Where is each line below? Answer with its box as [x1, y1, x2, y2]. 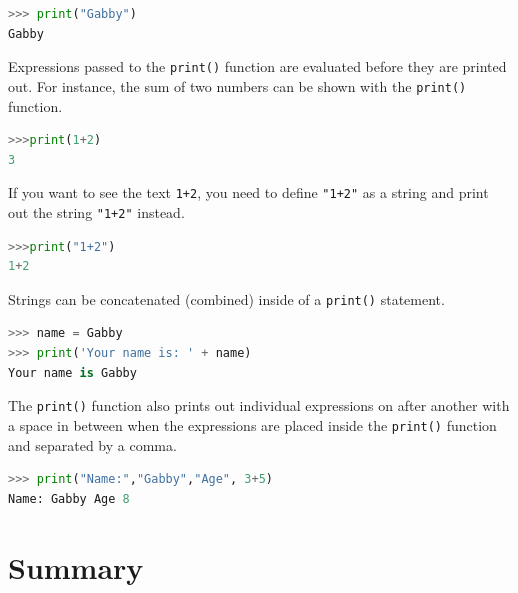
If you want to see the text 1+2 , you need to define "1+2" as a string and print [8, 182, 489, 203]
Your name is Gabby [8, 365, 137, 380]
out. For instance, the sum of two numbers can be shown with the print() [8, 75, 467, 96]
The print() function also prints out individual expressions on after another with [8, 395, 510, 416]
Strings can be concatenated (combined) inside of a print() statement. [8, 288, 445, 309]
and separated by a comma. [8, 434, 177, 455]
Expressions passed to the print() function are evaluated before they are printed [8, 56, 507, 77]
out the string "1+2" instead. [8, 201, 185, 222]
